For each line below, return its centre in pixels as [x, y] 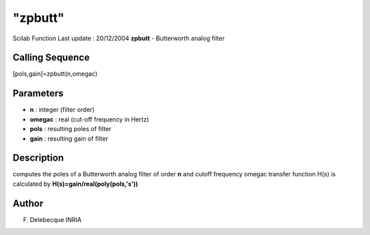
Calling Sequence [51, 58]
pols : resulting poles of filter [71, 129]
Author [28, 203]
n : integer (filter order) [62, 110]
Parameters [38, 93]
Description [38, 158]
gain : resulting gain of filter [69, 138]
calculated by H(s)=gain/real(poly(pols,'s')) [75, 184]
